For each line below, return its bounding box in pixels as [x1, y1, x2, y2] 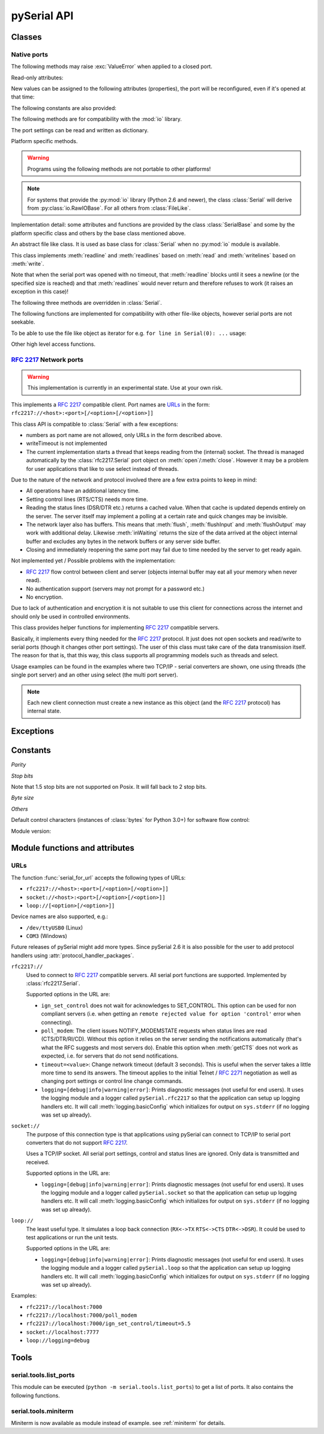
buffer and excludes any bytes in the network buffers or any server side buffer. [26, 538, 221, 545]
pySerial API [11, 9, 74, 22]
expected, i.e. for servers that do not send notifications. [41, 1052, 179, 1059]
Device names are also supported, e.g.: [11, 913, 108, 920]
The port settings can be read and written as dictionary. [11, 126, 149, 133]
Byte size [11, 794, 34, 801]
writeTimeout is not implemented [26, 440, 107, 447]
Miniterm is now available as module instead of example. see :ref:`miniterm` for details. [11, 1419, 226, 1426]
